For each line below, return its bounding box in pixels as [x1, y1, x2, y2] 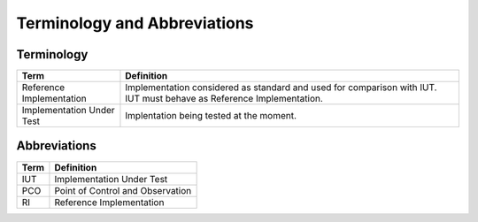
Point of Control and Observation [54, 184, 192, 196]
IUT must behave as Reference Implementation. [125, 93, 323, 105]
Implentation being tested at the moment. [125, 110, 297, 122]
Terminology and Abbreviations [16, 13, 254, 33]
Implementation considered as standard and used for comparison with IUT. [125, 81, 437, 94]
